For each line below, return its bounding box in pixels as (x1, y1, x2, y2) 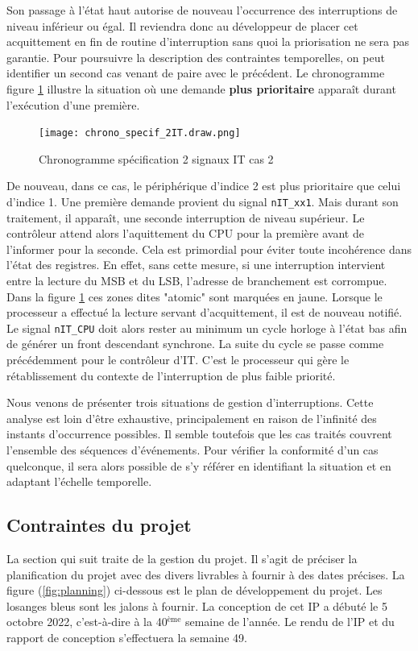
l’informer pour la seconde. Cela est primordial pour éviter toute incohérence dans (6, 240, 412, 257)
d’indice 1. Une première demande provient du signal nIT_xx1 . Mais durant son (6, 193, 399, 209)
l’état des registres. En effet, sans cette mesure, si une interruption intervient (6, 256, 386, 273)
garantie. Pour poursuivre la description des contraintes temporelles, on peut (6, 48, 385, 65)
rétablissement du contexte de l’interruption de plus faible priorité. (6, 367, 336, 384)
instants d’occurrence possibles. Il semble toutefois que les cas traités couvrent (6, 425, 392, 442)
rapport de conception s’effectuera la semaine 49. (6, 628, 247, 645)
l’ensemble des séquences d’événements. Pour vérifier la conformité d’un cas (6, 442, 379, 458)
